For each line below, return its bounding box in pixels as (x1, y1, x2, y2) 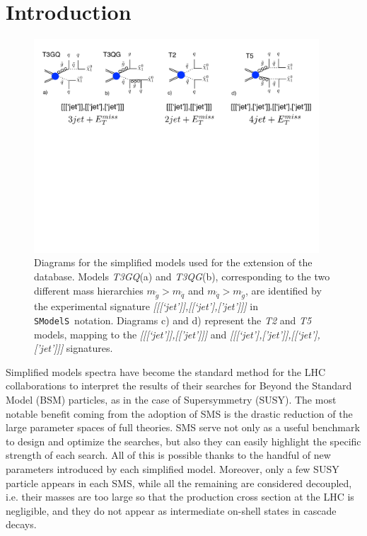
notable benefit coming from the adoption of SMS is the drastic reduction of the (6, 406, 353, 421)
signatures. (66, 341, 113, 355)
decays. (6, 517, 37, 532)
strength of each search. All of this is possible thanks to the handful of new (6, 447, 331, 462)
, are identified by (245, 283, 322, 297)
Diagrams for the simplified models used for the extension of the (34, 255, 313, 270)
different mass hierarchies (34, 283, 144, 297)
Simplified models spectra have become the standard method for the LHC (6, 364, 326, 379)
